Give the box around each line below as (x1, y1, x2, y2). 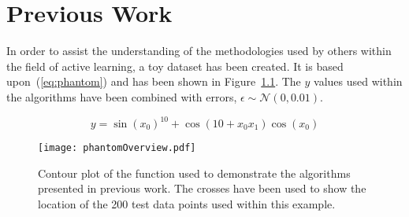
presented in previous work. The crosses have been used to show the (38, 180, 366, 197)
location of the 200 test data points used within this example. (38, 195, 336, 211)
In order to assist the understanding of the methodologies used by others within (6, 42, 392, 59)
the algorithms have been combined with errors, (6, 88, 237, 105)
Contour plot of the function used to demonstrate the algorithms (38, 164, 351, 181)
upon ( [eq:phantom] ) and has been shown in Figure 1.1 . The (6, 73, 301, 90)
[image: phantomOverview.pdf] (38, 142, 196, 153)
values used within (314, 73, 403, 90)
